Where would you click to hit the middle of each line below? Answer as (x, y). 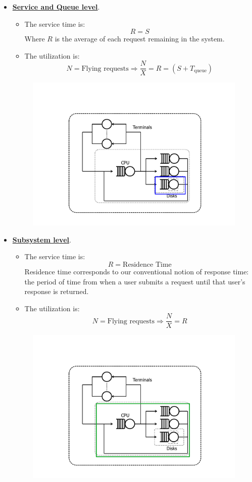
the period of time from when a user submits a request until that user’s (135, 281)
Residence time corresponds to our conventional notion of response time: (137, 272)
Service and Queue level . (56, 7)
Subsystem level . (42, 239)
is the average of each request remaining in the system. (140, 39)
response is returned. (57, 291)
